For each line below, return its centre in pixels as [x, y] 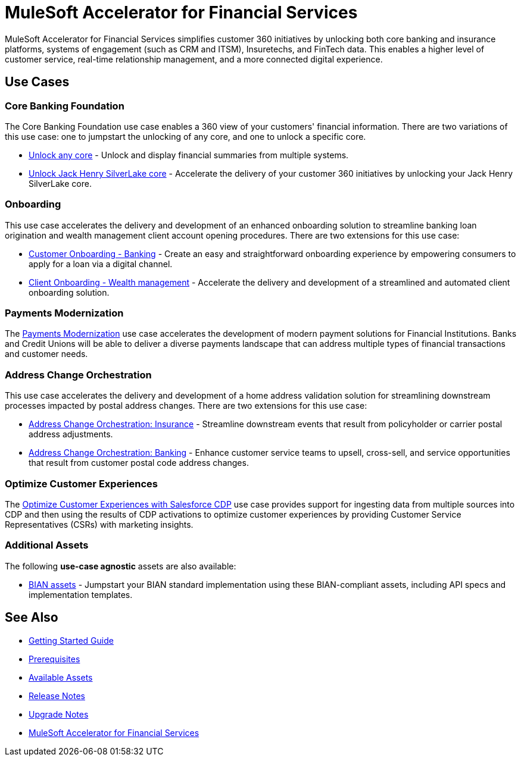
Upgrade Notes [59, 714]
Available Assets [61, 677]
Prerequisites [54, 659]
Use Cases [37, 82]
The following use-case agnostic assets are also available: [121, 566]
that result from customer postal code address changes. [139, 463]
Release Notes [57, 696]
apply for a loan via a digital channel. [101, 264]
